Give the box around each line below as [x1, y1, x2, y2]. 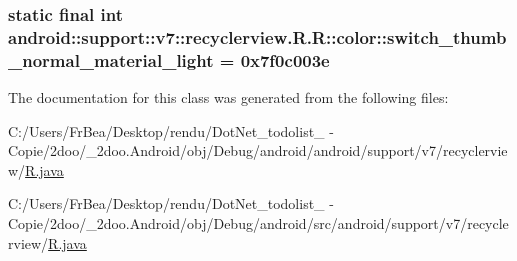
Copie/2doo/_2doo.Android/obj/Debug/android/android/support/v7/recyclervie [8, 140, 508, 161]
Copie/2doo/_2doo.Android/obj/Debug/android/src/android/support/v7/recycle [8, 213, 509, 234]
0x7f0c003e [240, 47, 330, 72]
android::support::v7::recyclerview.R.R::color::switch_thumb [8, 24, 507, 49]
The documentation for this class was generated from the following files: [8, 87, 449, 108]
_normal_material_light [8, 47, 214, 72]
